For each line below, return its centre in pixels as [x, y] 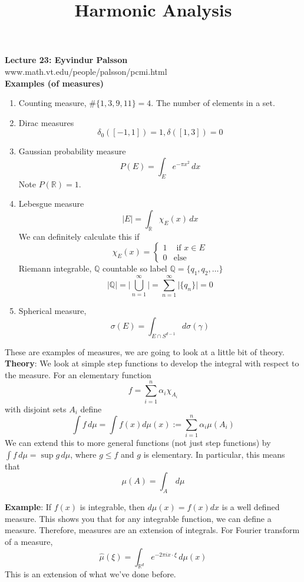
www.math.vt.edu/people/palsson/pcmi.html [86, 71]
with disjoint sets [36, 409]
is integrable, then [112, 507]
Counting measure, [52, 103]
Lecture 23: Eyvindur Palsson [66, 60]
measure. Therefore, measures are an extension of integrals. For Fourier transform [152, 530]
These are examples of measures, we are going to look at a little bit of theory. [145, 351]
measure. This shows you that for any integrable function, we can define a [138, 518]
